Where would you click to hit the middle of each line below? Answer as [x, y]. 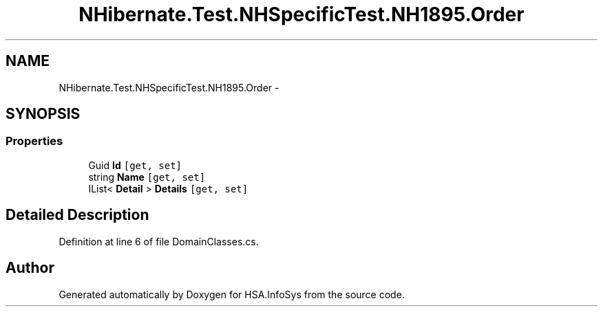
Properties [34, 141]
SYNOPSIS [43, 114]
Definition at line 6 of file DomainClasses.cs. [159, 241]
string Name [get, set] [147, 177]
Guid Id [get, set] [135, 165]
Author [30, 268]
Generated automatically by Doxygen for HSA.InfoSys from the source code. [232, 294]
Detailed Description [77, 215]
